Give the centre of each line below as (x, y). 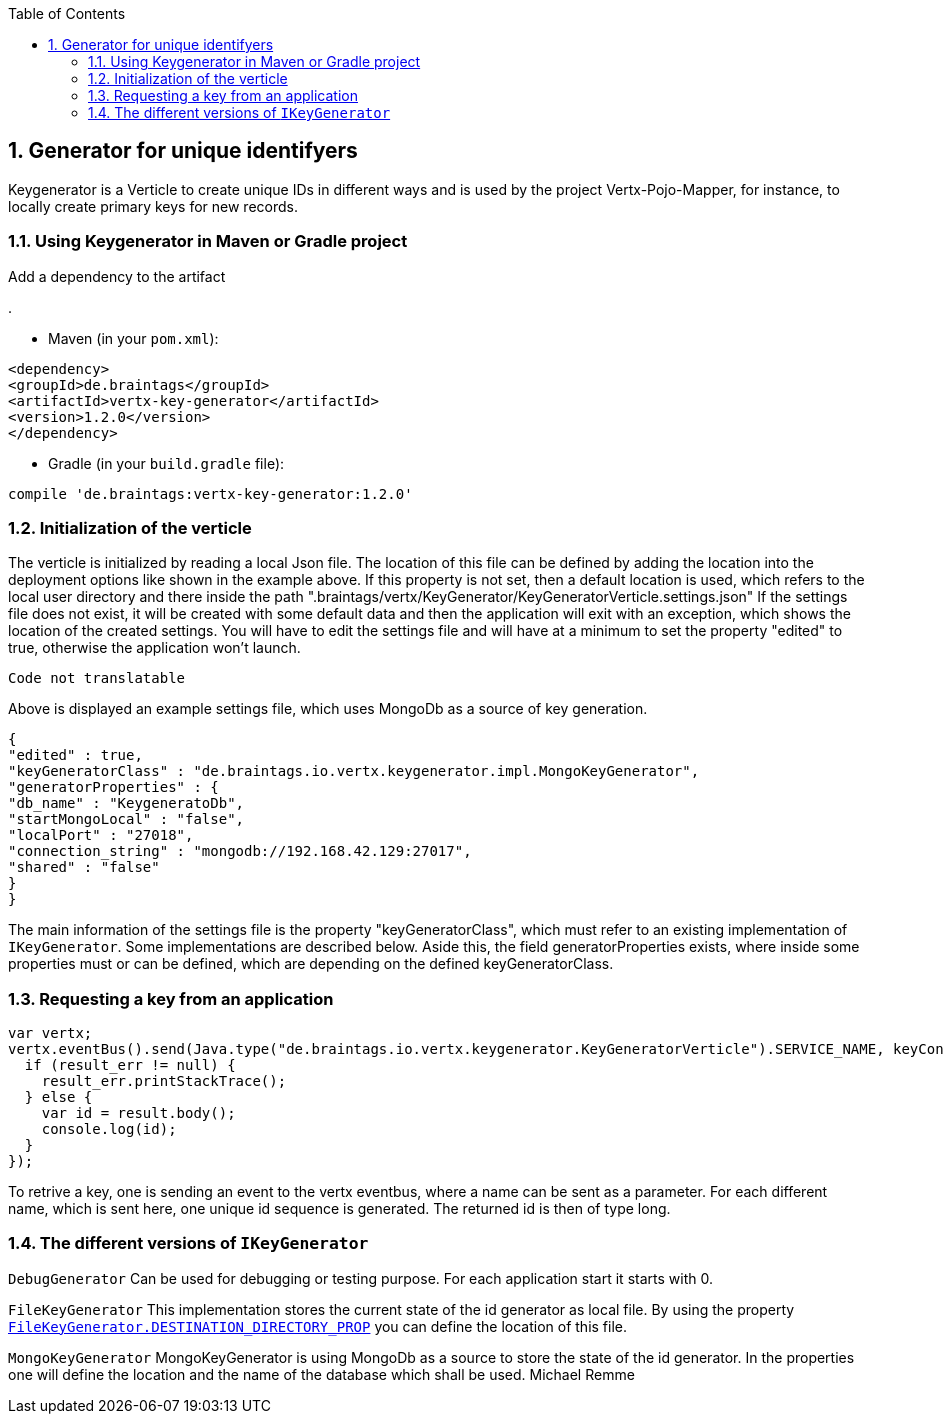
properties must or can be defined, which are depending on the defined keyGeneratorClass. (311, 964)
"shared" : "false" (84, 867)
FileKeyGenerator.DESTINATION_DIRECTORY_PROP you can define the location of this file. (318, 1326)
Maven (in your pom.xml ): (133, 338)
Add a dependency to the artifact (117, 276)
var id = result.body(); (138, 1113)
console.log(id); (109, 1129)
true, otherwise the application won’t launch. (154, 648)
